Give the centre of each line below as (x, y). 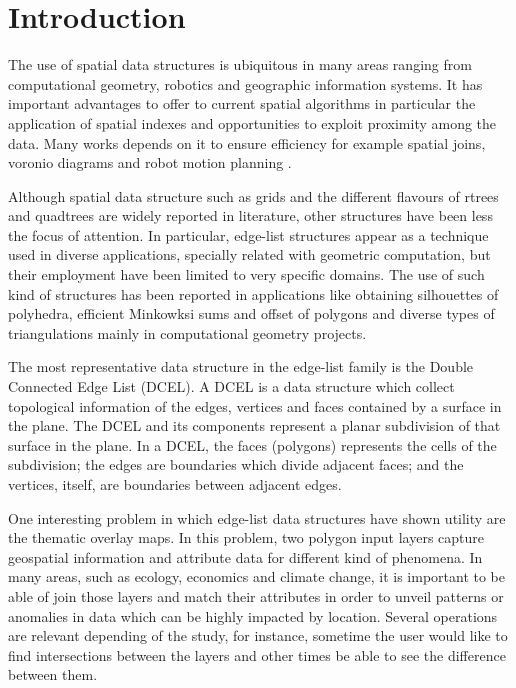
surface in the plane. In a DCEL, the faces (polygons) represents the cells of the (252, 444)
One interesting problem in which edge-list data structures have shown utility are (257, 517)
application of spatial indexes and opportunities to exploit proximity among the (252, 122)
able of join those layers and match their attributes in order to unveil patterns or (256, 595)
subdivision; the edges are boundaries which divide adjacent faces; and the (236, 464)
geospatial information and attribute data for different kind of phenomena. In (245, 556)
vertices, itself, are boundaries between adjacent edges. (175, 484)
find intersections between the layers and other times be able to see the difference (257, 654)
